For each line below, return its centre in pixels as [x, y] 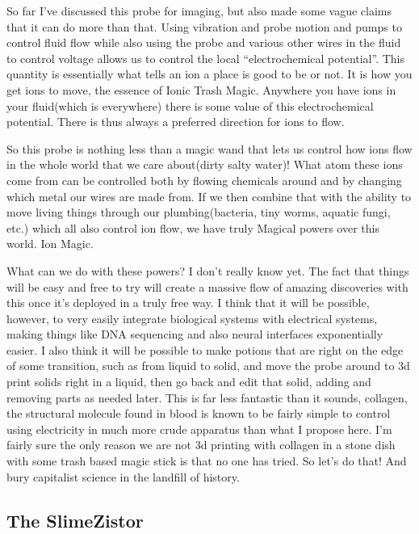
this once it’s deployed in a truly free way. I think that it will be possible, [188, 303]
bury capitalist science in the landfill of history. [123, 476]
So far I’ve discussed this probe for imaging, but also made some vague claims [199, 11]
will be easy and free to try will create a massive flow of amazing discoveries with [207, 286]
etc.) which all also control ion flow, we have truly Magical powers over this [193, 227]
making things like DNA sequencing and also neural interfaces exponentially [195, 334]
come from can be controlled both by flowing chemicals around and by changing [204, 180]
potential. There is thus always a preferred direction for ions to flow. [176, 122]
